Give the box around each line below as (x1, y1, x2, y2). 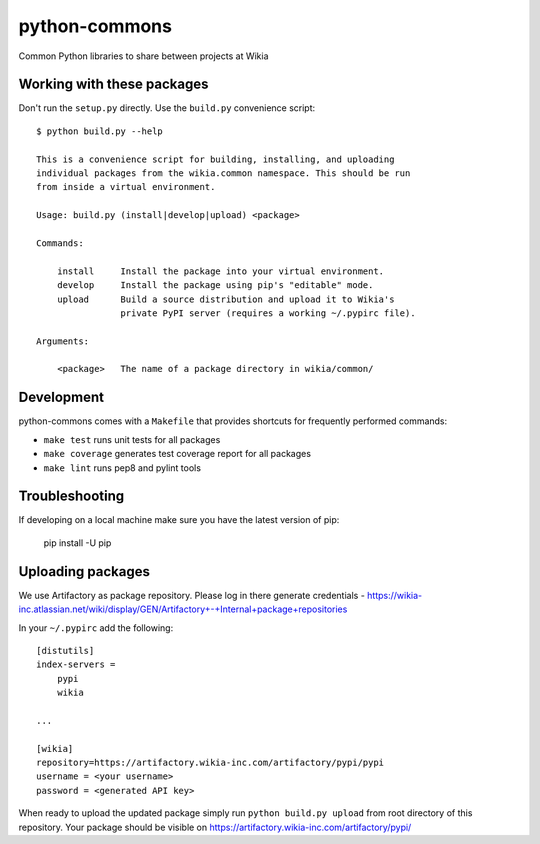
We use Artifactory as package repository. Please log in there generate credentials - (18, 589, 365, 601)
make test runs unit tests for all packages (43, 433, 221, 445)
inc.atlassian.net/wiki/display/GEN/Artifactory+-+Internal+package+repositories (18, 603, 348, 615)
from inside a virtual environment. (36, 181, 216, 193)
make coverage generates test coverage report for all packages (43, 448, 312, 460)
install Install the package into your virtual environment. (56, 265, 385, 277)
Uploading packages (18, 563, 150, 580)
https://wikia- (366, 589, 423, 601)
